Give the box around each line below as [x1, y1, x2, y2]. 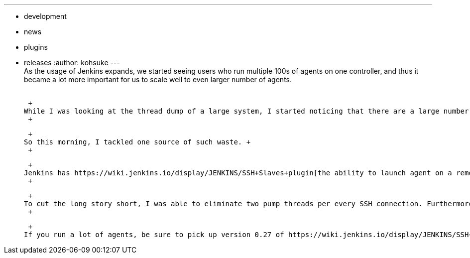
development [24, 12, 67, 20]
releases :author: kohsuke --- [24, 58, 120, 67]
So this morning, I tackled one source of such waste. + [24, 138, 251, 146]
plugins [24, 43, 48, 51]
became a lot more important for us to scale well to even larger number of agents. [24, 75, 292, 84]
